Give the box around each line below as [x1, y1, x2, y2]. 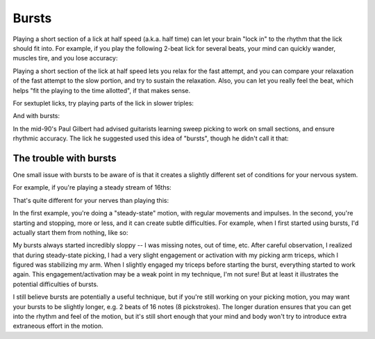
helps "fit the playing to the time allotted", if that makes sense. [12, 86, 191, 94]
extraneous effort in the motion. [12, 322, 103, 330]
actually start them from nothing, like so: [12, 228, 128, 236]
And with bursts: [12, 112, 60, 120]
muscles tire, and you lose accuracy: [12, 54, 118, 63]
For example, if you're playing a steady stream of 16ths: [12, 183, 172, 192]
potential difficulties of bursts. [12, 280, 99, 288]
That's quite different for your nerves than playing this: [12, 196, 169, 204]
